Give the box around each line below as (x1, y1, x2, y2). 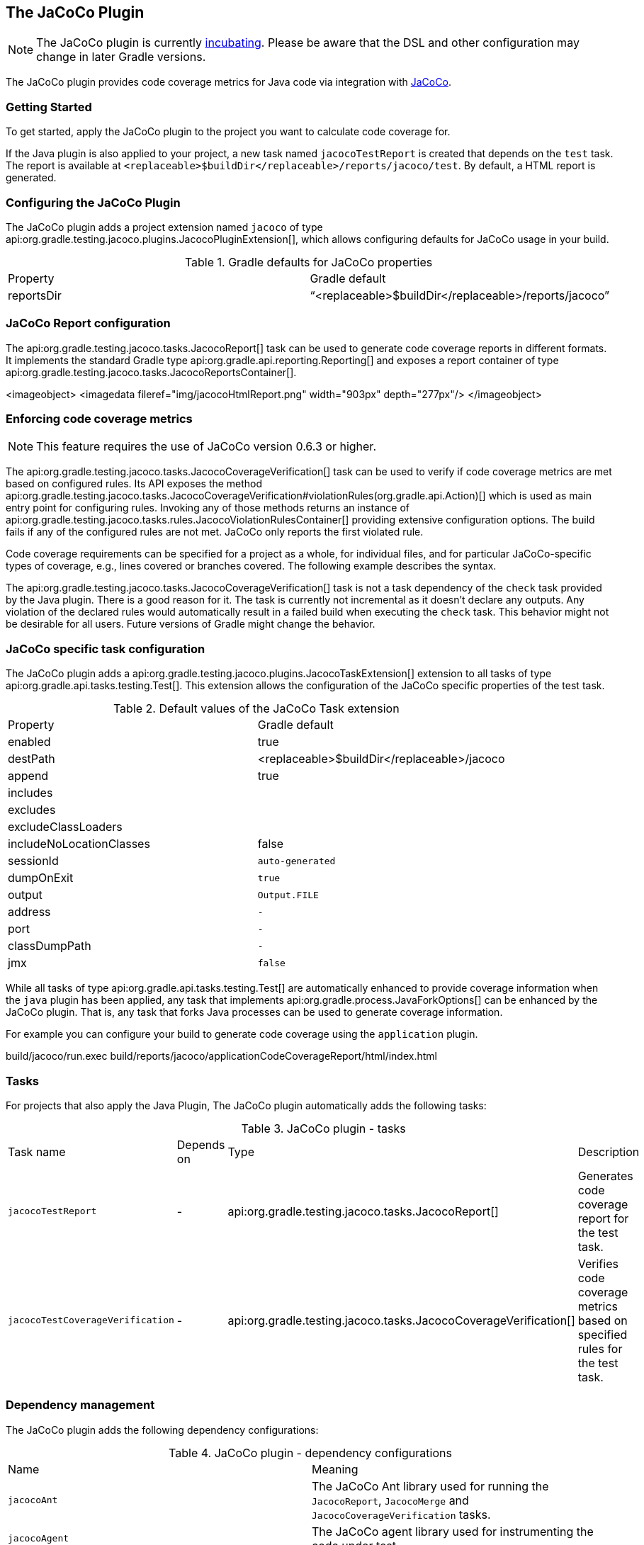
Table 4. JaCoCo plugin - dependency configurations (169, 1445, 452, 1460)
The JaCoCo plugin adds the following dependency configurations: (6, 1423, 319, 1436)
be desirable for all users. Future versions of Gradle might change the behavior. (6, 618, 375, 630)
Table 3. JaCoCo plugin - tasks (241, 1121, 406, 1136)
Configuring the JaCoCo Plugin (6, 195, 181, 210)
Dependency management (6, 1398, 155, 1413)
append (8, 769, 49, 783)
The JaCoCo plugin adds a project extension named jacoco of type (6, 220, 323, 233)
